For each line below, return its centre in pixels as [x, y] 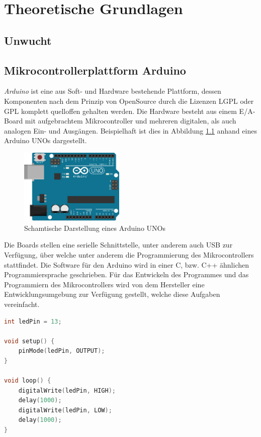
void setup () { [29, 341]
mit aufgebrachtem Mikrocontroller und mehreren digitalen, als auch [130, 121]
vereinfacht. [22, 304]
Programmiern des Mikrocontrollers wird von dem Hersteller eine [104, 284]
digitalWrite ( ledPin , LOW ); [65, 410]
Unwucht [28, 40]
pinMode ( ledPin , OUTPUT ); [62, 351]
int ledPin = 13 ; [33, 321]
